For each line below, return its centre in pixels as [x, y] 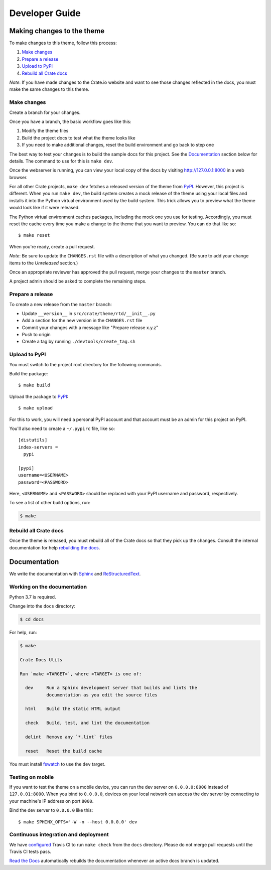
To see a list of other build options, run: [50, 503]
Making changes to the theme [57, 31]
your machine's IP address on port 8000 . [51, 801]
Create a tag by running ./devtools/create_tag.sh [79, 342]
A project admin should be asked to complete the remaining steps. [78, 281]
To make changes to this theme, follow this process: [63, 43]
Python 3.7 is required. [33, 597]
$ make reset [34, 235]
